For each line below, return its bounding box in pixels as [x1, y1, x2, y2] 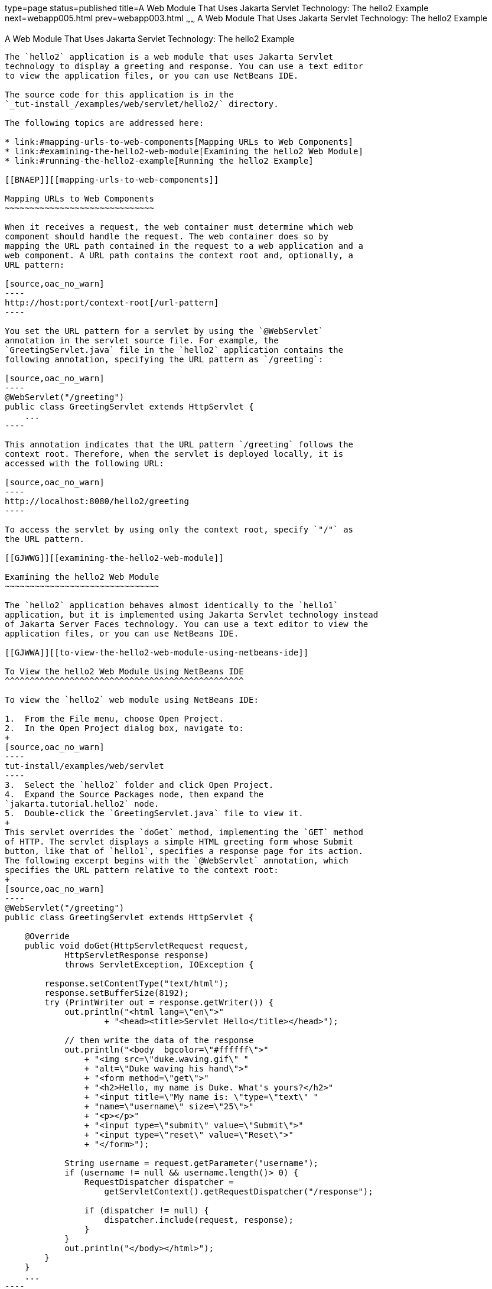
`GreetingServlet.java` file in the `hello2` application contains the [5, 345, 344, 355]
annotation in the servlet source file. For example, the [5, 335, 279, 345]
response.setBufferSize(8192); [44, 988, 189, 998]
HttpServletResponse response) [64, 950, 209, 960]
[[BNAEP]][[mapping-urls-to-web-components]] [5, 174, 219, 184]
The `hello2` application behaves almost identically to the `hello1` [5, 600, 338, 610]
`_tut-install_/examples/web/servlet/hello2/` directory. [5, 99, 279, 109]
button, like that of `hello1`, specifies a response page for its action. [5, 846, 363, 856]
